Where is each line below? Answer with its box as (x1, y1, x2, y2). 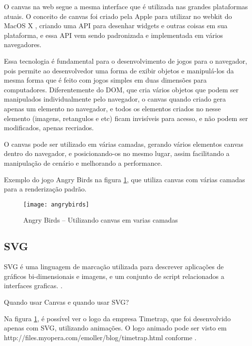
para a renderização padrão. (4, 184, 87, 194)
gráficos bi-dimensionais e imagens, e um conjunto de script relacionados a (4, 271, 224, 281)
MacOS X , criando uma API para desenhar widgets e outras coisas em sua (4, 20, 228, 31)
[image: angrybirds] (23, 201, 90, 208)
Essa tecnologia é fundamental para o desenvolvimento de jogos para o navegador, (4, 55, 247, 66)
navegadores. (4, 39, 42, 50)
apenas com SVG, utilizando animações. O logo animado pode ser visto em (4, 323, 227, 333)
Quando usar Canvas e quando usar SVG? (4, 296, 129, 307)
